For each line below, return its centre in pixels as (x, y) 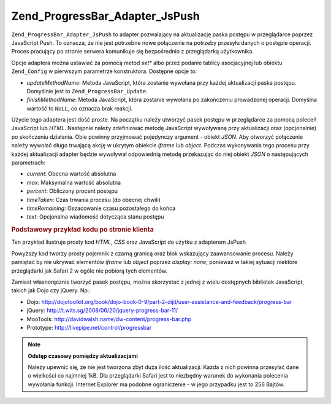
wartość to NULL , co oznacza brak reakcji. (80, 108)
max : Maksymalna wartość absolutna (74, 182)
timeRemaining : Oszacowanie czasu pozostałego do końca (101, 208)
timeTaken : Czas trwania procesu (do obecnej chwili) (93, 200)
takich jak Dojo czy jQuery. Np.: (51, 290)
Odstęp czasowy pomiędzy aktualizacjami (83, 355)
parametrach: (29, 163)
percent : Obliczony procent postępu (72, 191)
